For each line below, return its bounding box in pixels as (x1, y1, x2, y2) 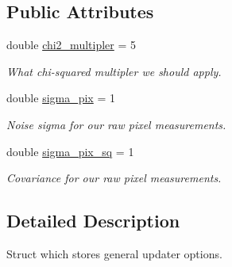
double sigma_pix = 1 (6, 90, 115, 106)
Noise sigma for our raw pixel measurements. (6, 116, 226, 132)
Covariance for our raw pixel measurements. (6, 170, 222, 186)
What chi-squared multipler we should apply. (6, 63, 222, 79)
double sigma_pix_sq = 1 (6, 143, 134, 159)
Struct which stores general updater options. (6, 245, 222, 261)
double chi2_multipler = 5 (6, 36, 137, 53)
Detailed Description (6, 208, 180, 233)
